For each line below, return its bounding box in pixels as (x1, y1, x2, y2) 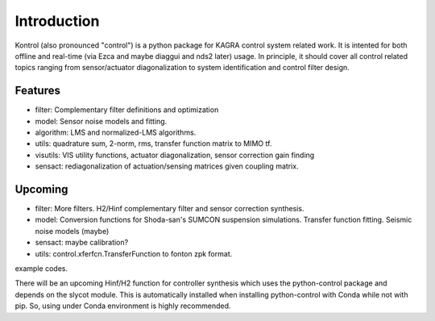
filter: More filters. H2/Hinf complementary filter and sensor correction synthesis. (35, 204, 304, 214)
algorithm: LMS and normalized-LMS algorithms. (35, 127, 197, 137)
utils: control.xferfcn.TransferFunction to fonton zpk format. (35, 248, 233, 258)
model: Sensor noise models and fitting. (35, 116, 168, 126)
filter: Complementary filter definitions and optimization (35, 105, 219, 115)
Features (14, 84, 60, 98)
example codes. (14, 264, 68, 273)
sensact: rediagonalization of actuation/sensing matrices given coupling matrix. (35, 161, 299, 171)
